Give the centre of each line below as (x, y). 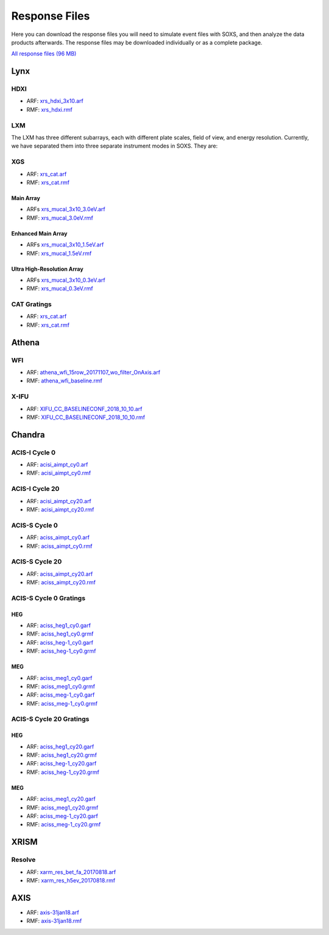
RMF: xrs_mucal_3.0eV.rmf (60, 218)
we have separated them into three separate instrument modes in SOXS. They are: (115, 146)
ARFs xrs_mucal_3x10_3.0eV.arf (66, 209)
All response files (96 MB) (44, 54)
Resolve (23, 860)
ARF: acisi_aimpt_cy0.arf (57, 465)
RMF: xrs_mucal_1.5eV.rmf (59, 253)
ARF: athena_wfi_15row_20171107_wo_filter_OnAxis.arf (94, 372)
